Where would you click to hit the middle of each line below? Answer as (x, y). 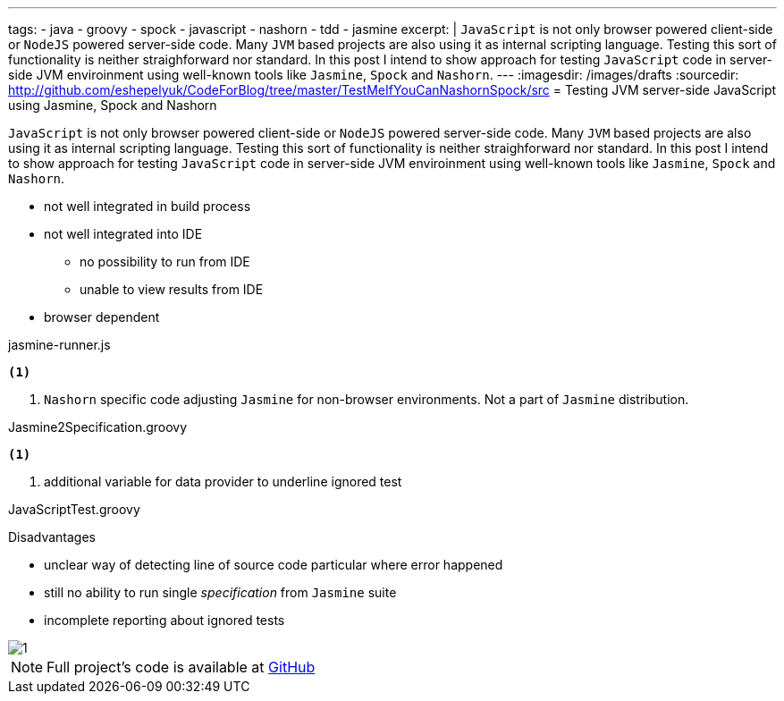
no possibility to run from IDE (165, 262)
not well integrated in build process (148, 206)
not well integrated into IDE (123, 234)
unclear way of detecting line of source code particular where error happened (274, 565)
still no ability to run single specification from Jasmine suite (220, 592)
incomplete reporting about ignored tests (164, 620)
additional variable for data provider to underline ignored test (223, 481)
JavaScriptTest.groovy (74, 509)
